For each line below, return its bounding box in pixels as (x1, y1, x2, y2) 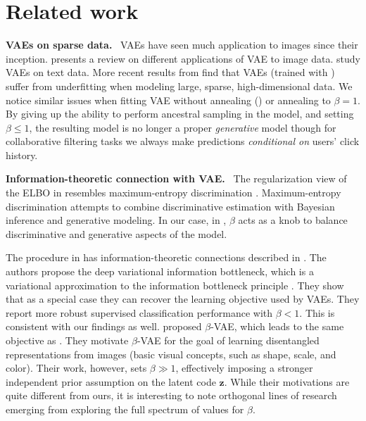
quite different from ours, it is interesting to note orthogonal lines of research (6, 388, 337, 403)
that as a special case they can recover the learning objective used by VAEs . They (6, 291, 360, 306)
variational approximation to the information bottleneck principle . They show (6, 277, 344, 292)
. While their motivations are (224, 374, 350, 389)
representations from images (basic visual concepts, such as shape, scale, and (6, 346, 336, 361)
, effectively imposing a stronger (175, 360, 313, 375)
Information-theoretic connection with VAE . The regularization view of (6, 171, 347, 186)
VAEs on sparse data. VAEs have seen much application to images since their (6, 37, 358, 52)
